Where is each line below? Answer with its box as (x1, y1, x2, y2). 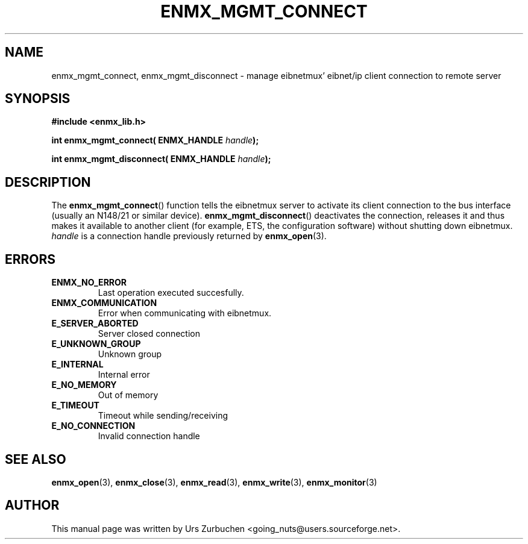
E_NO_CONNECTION (51, 421, 136, 431)
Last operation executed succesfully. (98, 287, 244, 298)
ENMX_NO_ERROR (51, 277, 127, 288)
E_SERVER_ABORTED (51, 318, 139, 329)
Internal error (98, 369, 150, 380)
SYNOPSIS (5, 91, 71, 107)
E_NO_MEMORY (51, 380, 117, 390)
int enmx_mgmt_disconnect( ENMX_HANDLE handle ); (51, 154, 271, 164)
